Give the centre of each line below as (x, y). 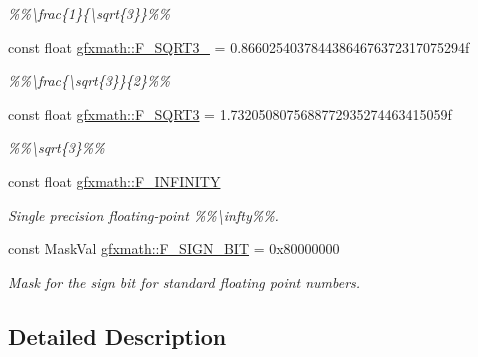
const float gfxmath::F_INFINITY (114, 180)
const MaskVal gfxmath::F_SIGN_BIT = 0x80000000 (174, 248)
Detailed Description (117, 335)
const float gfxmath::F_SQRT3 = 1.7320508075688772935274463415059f (230, 113)
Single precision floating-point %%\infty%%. (143, 214)
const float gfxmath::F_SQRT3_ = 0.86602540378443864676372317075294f (239, 46)
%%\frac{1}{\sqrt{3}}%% (89, 13)
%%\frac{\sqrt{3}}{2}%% (89, 80)
